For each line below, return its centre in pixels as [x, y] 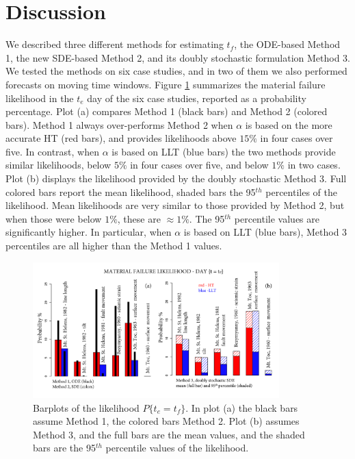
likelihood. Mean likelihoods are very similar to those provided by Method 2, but [175, 205]
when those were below [54, 218]
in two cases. [314, 165]
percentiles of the [301, 191]
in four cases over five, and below [199, 165]
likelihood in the [40, 98]
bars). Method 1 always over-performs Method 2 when [119, 124]
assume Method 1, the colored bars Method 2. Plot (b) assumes [166, 421]
